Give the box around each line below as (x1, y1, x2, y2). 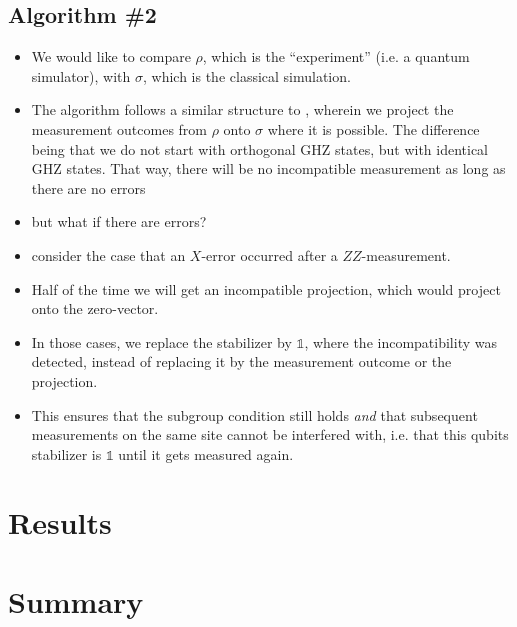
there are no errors (31, 177, 146, 198)
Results (8, 502, 112, 543)
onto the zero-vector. (31, 298, 159, 319)
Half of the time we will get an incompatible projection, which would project (31, 278, 501, 299)
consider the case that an (31, 244, 186, 265)
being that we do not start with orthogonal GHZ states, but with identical (31, 138, 488, 159)
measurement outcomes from (31, 118, 207, 139)
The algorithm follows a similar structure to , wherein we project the (31, 99, 454, 120)
